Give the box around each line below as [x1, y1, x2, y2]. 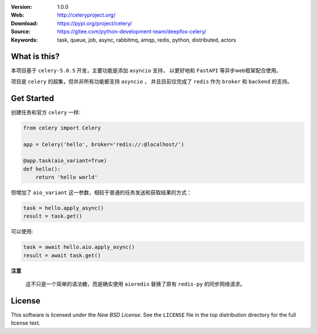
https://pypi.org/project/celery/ [57, 19, 132, 26]
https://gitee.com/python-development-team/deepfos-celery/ [57, 28, 207, 35]
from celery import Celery [23, 124, 101, 131]
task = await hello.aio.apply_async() [23, 244, 135, 250]
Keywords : [11, 36, 38, 44]
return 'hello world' [35, 174, 98, 181]
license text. [11, 319, 41, 326]
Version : [11, 4, 32, 10]
